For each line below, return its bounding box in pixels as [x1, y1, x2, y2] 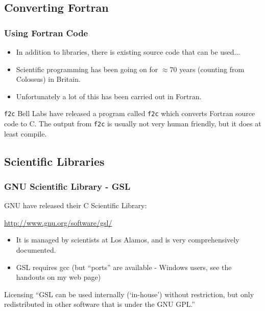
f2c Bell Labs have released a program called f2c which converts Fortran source [4, 108, 255, 119]
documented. [16, 245, 56, 255]
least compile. [4, 128, 47, 139]
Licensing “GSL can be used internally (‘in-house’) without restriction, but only [4, 288, 254, 299]
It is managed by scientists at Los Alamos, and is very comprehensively [16, 234, 239, 245]
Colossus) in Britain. [16, 74, 81, 84]
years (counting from [179, 63, 245, 74]
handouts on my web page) [16, 272, 101, 282]
